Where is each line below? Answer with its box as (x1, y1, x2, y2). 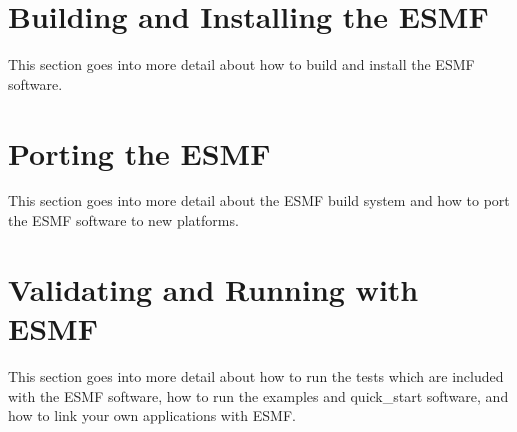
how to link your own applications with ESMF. (8, 405, 296, 426)
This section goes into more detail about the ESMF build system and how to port (8, 190, 510, 211)
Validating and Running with (8, 268, 419, 309)
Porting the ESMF (8, 132, 271, 173)
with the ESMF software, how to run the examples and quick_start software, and (8, 385, 509, 406)
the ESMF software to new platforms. (8, 210, 239, 231)
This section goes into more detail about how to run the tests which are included (8, 365, 504, 386)
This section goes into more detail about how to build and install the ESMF (8, 54, 475, 75)
